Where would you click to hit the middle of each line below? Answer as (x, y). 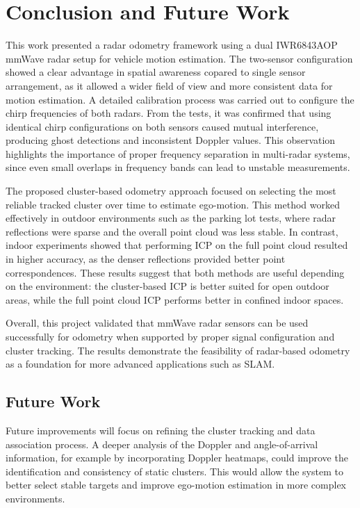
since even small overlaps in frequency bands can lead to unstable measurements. (178, 167)
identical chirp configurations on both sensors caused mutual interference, (162, 126)
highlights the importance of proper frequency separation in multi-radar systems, (178, 153)
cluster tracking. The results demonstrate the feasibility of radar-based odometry (178, 350)
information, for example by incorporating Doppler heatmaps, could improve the (177, 458)
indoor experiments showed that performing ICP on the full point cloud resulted (177, 245)
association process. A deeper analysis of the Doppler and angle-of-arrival (162, 444)
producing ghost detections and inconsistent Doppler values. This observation (171, 140)
